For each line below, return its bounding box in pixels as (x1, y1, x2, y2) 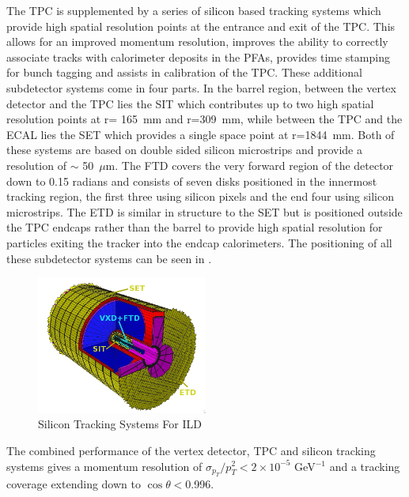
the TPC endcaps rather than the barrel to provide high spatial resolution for (6, 219, 383, 235)
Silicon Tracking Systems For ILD (38, 416, 202, 432)
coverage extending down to (6, 475, 141, 491)
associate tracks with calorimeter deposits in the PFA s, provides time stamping (6, 48, 390, 65)
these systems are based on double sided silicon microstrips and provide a (6, 141, 362, 158)
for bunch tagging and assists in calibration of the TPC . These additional (6, 64, 362, 81)
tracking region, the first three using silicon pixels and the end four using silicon (6, 188, 394, 205)
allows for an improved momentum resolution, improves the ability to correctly (6, 33, 388, 50)
